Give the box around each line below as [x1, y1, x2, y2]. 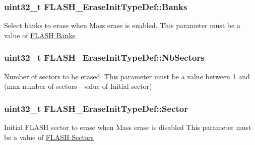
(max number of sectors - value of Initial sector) [4, 81, 152, 91]
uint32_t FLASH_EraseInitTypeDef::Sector [4, 102, 188, 114]
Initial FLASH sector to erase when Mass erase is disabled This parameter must [4, 122, 251, 132]
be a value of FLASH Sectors [4, 131, 94, 142]
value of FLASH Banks [4, 30, 76, 40]
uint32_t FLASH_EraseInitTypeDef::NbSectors [4, 51, 205, 64]
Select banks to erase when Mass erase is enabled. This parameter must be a [4, 20, 240, 31]
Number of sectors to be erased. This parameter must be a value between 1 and [4, 71, 250, 81]
